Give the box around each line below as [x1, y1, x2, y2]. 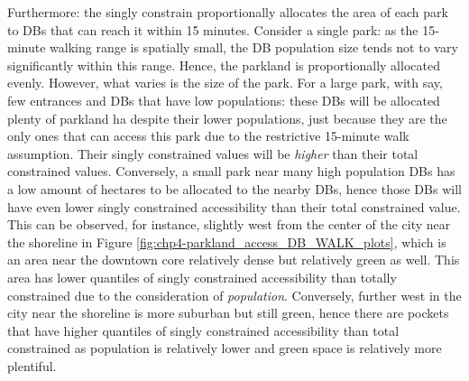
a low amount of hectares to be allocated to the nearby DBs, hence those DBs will [7, 179, 462, 198]
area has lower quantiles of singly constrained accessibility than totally [7, 267, 397, 286]
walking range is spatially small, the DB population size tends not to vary [50, 38, 458, 57]
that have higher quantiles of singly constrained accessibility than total [7, 321, 400, 339]
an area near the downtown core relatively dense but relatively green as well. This [7, 250, 460, 269]
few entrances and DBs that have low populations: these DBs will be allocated [7, 90, 440, 109]
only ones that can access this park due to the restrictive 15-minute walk [7, 126, 409, 145]
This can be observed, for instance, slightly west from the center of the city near [7, 215, 451, 234]
